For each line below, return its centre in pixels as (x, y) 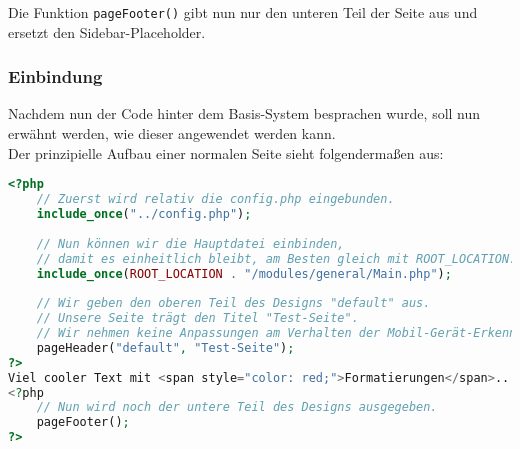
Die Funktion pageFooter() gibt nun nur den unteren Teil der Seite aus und (243, 12)
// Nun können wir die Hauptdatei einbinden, (190, 243)
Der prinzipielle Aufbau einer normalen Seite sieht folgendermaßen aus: (226, 152)
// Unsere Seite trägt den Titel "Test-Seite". (197, 318)
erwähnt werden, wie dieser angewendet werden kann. (172, 133)
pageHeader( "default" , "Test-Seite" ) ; (165, 347)
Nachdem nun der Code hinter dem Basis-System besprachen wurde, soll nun (244, 113)
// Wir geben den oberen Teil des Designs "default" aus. (233, 303)
